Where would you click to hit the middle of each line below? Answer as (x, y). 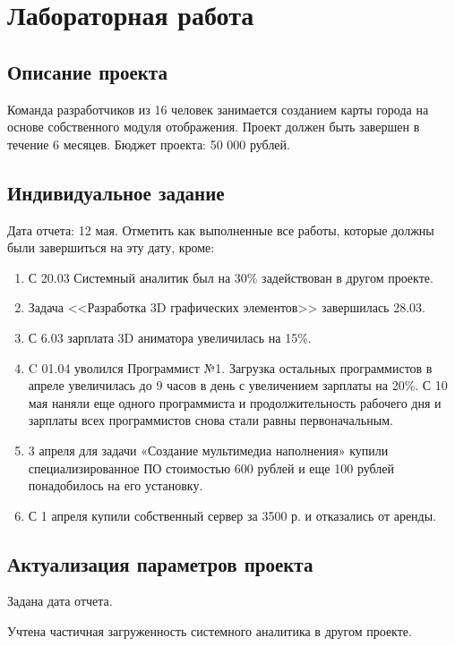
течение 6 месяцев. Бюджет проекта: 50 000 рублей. (149, 144)
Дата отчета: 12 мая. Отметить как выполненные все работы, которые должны (221, 229)
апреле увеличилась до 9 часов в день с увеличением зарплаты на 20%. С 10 (238, 385)
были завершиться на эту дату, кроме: (111, 247)
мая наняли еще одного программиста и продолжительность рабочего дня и (235, 402)
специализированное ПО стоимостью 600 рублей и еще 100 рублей (211, 467)
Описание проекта (87, 71)
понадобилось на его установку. (116, 485)
